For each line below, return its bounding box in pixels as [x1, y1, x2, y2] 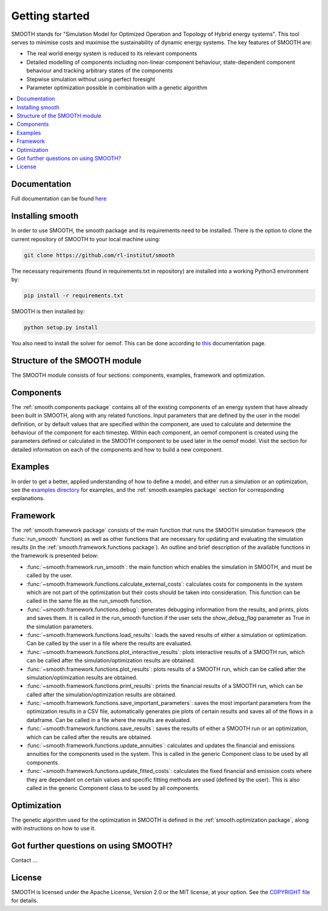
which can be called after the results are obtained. [26, 733, 152, 741]
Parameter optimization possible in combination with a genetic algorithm [26, 84, 208, 91]
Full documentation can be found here [11, 195, 107, 202]
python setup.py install [24, 324, 98, 331]
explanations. [11, 495, 45, 502]
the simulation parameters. [26, 623, 94, 630]
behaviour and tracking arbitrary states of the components [26, 67, 173, 74]
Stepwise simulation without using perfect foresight [26, 75, 155, 83]
